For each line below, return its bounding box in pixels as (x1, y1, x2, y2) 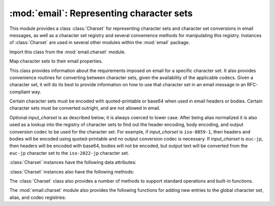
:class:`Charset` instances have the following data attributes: (9, 159, 137, 165)
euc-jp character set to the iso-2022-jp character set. (9, 150, 129, 156)
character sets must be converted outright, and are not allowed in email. (9, 105, 160, 111)
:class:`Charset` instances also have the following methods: (9, 168, 134, 175)
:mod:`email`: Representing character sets (9, 8, 193, 19)
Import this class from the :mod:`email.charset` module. (9, 49, 126, 55)
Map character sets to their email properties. (9, 58, 103, 64)
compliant (9, 89, 31, 95)
